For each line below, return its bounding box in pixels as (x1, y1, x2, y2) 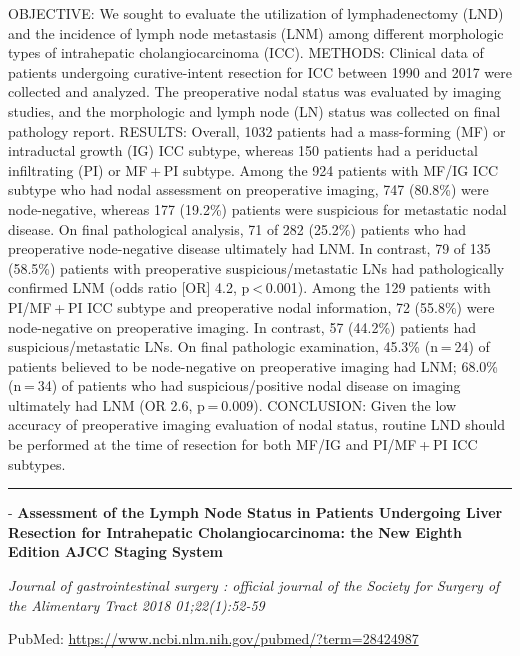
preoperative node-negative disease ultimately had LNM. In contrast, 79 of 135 (8, 238, 491, 259)
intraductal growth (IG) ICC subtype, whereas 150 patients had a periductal (8, 140, 478, 161)
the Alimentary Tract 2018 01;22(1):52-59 (8, 594, 265, 615)
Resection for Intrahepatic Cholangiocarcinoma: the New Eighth (8, 521, 462, 542)
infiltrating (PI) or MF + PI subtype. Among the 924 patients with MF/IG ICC (8, 159, 499, 180)
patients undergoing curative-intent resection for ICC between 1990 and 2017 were (8, 61, 512, 82)
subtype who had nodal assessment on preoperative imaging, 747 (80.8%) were (8, 179, 489, 200)
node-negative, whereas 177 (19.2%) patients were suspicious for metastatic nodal (8, 198, 507, 219)
